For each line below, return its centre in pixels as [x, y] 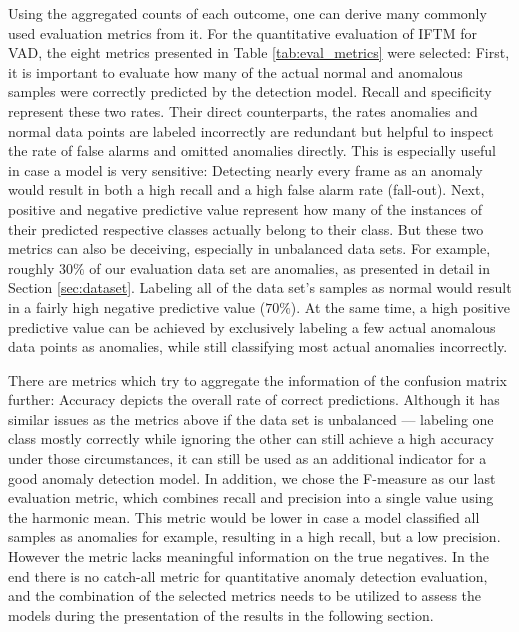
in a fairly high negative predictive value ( [137, 306]
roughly [31, 267]
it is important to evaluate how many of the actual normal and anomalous [235, 71]
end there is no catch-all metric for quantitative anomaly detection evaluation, [248, 575]
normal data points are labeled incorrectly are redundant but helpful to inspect [251, 130]
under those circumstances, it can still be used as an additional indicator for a [247, 458]
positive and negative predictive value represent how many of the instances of [245, 208]
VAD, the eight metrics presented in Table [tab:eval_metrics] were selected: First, [259, 52]
